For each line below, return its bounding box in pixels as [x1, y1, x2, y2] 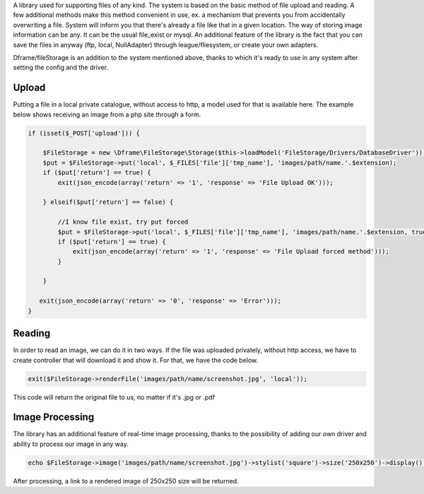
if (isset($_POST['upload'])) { [28, 129, 141, 137]
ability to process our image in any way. [13, 440, 129, 448]
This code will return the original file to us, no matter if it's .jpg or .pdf [13, 392, 216, 402]
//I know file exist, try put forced [57, 218, 189, 226]
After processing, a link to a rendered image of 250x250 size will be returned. [13, 476, 240, 485]
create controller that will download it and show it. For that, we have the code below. [13, 356, 259, 364]
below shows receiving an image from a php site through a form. [13, 110, 201, 119]
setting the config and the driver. [13, 64, 109, 72]
